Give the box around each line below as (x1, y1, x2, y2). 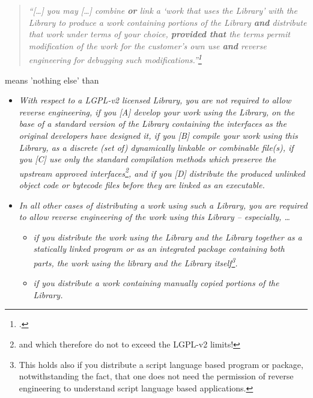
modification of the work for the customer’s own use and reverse (28, 39, 267, 52)
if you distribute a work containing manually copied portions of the (33, 277, 279, 289)
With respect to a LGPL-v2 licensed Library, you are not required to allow (19, 94, 291, 106)
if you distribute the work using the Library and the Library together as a (33, 230, 302, 243)
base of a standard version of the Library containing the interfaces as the (19, 117, 287, 130)
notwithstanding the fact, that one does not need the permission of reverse (19, 370, 294, 382)
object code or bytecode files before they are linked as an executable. (19, 179, 265, 191)
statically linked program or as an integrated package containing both (33, 242, 285, 255)
